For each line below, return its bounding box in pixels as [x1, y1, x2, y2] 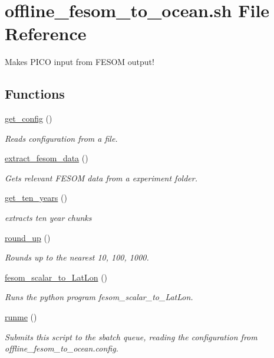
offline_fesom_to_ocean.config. [5, 342, 118, 354]
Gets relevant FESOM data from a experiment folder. [5, 171, 197, 184]
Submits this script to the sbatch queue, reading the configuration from [5, 330, 258, 343]
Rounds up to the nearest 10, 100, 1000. [5, 251, 149, 263]
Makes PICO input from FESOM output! [5, 56, 154, 68]
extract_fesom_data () [5, 152, 88, 164]
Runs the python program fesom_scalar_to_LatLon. [5, 291, 193, 303]
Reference [5, 21, 87, 45]
